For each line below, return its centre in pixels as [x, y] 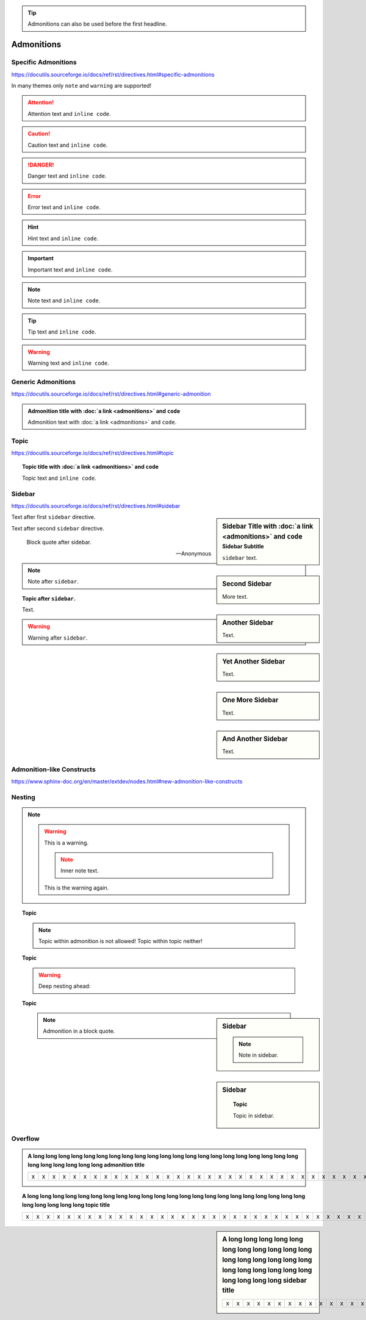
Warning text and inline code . [69, 363]
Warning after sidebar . [58, 638]
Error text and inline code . [64, 207]
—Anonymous [194, 553]
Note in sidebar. [259, 1055]
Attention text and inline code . [69, 113]
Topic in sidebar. [253, 1115]
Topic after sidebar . [49, 598]
